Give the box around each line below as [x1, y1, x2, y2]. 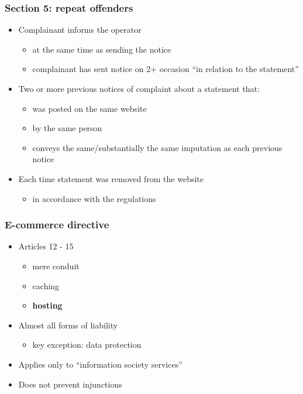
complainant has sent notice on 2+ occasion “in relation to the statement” [32, 63, 299, 75]
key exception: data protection [32, 338, 142, 351]
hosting [32, 299, 63, 311]
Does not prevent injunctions [18, 378, 122, 390]
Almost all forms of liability [18, 318, 118, 331]
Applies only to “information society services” [18, 358, 183, 370]
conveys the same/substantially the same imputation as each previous [32, 141, 283, 153]
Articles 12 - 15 [18, 240, 74, 252]
